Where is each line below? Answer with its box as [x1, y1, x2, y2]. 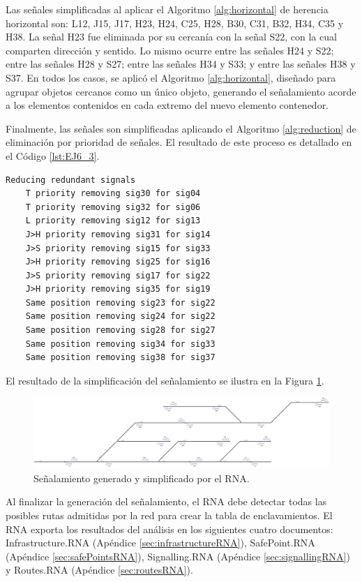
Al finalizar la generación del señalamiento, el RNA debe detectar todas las [6, 494, 327, 509]
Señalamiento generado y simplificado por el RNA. [33, 470, 250, 485]
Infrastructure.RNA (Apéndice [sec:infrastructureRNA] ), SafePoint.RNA [6, 535, 315, 550]
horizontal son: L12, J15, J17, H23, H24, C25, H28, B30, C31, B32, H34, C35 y [6, 15, 344, 30]
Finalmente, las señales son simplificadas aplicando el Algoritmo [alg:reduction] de [6, 121, 356, 135]
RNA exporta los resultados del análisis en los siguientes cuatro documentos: [6, 521, 333, 536]
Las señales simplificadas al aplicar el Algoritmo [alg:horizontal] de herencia [6, 2, 329, 16]
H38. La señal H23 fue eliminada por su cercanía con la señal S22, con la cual [6, 29, 337, 44]
